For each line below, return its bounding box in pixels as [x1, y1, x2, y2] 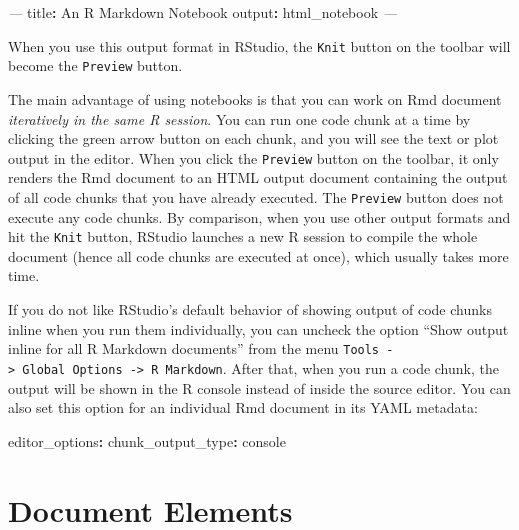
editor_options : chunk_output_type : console [8, 430, 286, 451]
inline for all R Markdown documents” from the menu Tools [8, 338, 380, 359]
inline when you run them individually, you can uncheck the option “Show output [8, 318, 509, 339]
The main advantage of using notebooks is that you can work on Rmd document [8, 88, 502, 109]
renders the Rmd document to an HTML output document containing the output [8, 167, 508, 188]
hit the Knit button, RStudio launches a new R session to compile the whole [8, 226, 478, 247]
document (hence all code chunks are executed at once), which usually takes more [8, 245, 509, 266]
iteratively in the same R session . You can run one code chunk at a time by [8, 108, 471, 129]
